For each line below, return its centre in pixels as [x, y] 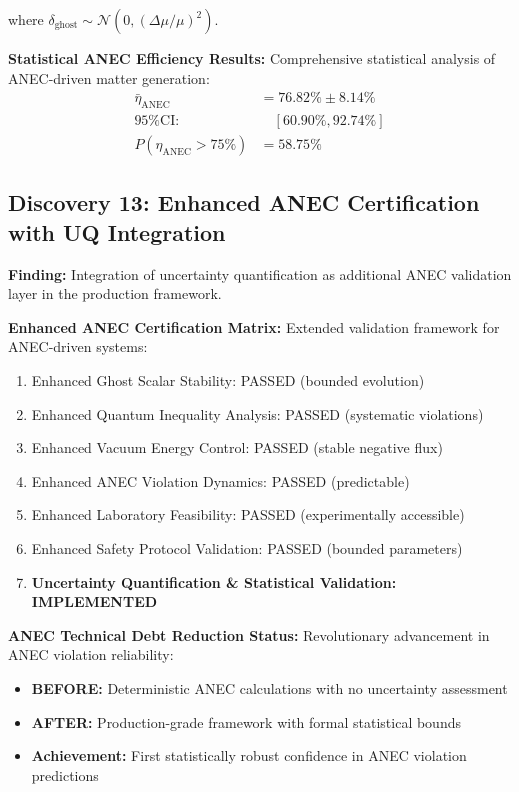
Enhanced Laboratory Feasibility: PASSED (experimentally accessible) [248, 514]
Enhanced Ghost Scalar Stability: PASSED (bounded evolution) [228, 380]
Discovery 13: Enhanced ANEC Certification [244, 202]
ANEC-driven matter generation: [109, 77]
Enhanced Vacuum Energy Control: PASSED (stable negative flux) [237, 447]
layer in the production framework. [115, 293]
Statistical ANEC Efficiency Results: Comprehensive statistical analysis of [252, 58]
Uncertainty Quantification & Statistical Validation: [214, 581]
